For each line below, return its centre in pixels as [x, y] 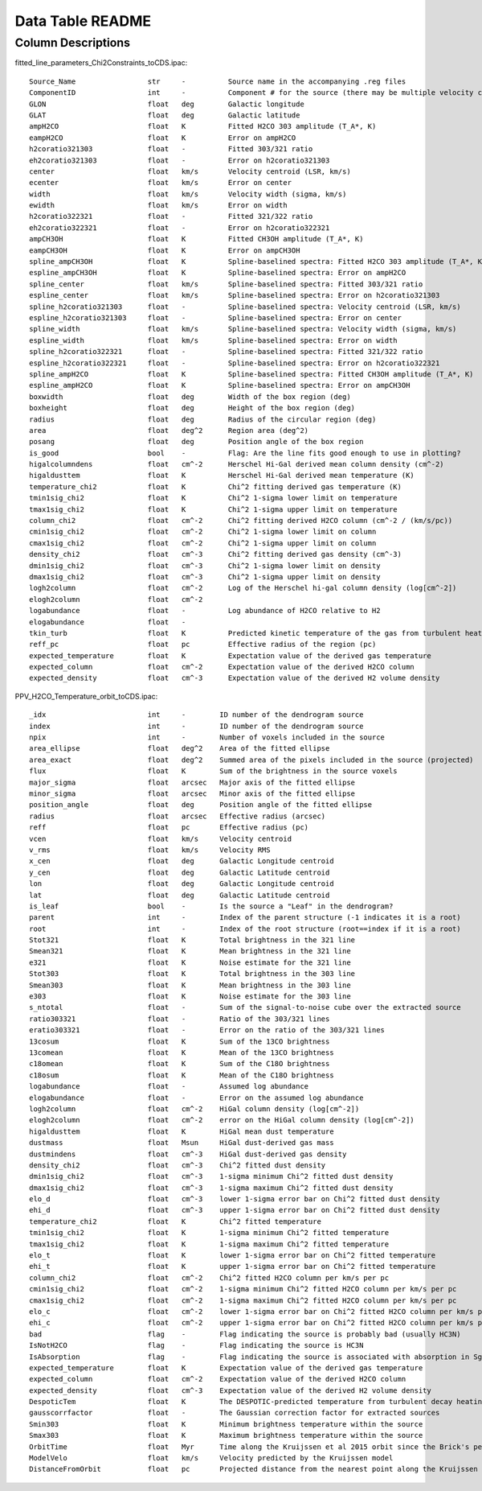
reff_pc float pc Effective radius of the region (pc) [203, 645]
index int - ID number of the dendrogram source [196, 726]
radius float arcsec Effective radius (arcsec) [178, 816]
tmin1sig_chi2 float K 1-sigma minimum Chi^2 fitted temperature [209, 1233]
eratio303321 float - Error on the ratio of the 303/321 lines [207, 1030]
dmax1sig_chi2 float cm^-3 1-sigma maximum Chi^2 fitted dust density [211, 1188]
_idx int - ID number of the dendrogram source [196, 715]
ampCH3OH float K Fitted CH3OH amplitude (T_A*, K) [196, 239]
